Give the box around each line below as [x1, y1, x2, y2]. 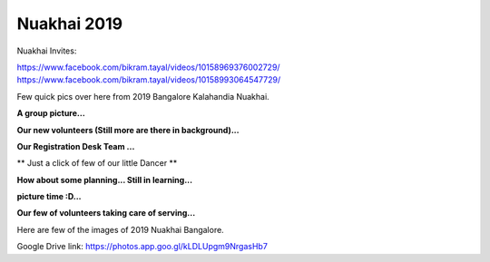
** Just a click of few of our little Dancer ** [16, 158, 178, 169]
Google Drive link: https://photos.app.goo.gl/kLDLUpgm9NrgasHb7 [16, 241, 268, 252]
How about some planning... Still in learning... [16, 174, 193, 185]
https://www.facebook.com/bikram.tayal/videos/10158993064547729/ [16, 74, 281, 85]
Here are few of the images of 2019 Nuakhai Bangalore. [16, 224, 224, 235]
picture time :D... [16, 191, 82, 202]
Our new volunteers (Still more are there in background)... [16, 124, 240, 135]
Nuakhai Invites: [16, 45, 77, 56]
